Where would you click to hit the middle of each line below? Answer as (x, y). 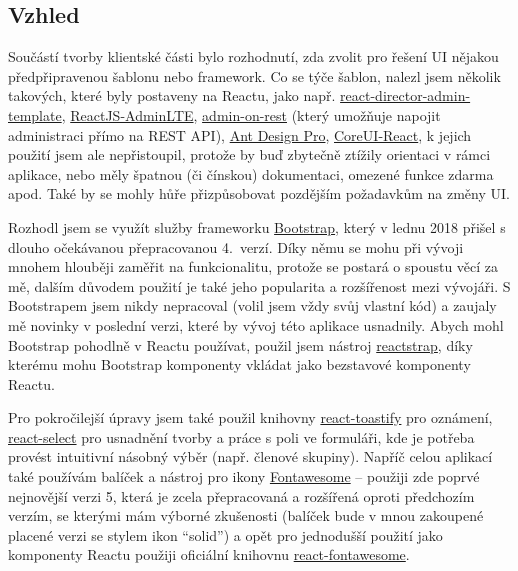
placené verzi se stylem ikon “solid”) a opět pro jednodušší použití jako (225, 534)
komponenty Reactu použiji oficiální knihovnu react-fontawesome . (209, 554)
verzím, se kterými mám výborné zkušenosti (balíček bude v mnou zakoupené (246, 515)
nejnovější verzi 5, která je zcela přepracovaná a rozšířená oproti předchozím (241, 495)
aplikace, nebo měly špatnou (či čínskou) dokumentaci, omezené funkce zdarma (251, 173)
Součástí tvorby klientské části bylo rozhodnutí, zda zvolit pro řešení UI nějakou (253, 56)
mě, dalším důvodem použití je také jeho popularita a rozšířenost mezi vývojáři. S (259, 285)
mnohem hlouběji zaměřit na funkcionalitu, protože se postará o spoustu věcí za (253, 266)
